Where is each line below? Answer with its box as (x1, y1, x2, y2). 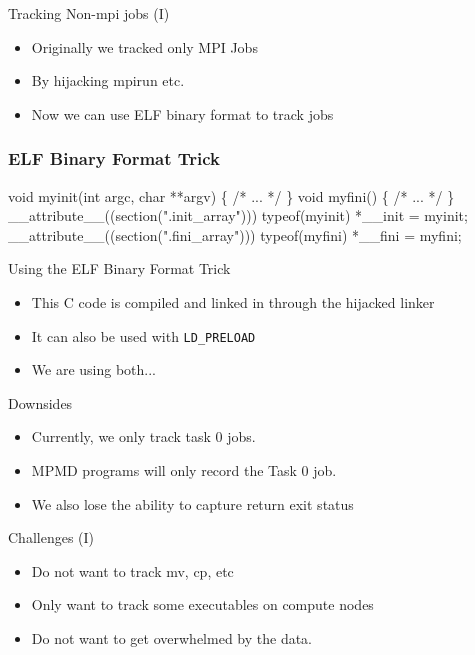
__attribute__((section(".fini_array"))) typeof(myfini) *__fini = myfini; (8, 224, 462, 245)
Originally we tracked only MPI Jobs (31, 36, 258, 57)
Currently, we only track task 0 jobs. (31, 426, 256, 447)
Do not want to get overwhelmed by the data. (31, 627, 313, 648)
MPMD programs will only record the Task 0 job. (31, 460, 337, 480)
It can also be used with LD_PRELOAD (31, 325, 256, 346)
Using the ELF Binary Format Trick (8, 258, 231, 279)
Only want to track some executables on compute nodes (31, 594, 374, 615)
